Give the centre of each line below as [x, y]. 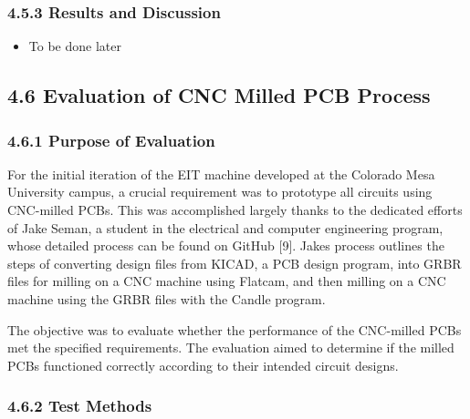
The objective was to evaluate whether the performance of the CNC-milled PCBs [235, 329]
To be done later [75, 46]
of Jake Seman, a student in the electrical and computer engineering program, [225, 227]
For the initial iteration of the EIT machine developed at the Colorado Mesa [221, 174]
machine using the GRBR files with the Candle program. [167, 298]
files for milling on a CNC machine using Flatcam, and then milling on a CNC [227, 281]
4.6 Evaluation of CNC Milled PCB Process [219, 95]
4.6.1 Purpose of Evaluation [111, 140]
